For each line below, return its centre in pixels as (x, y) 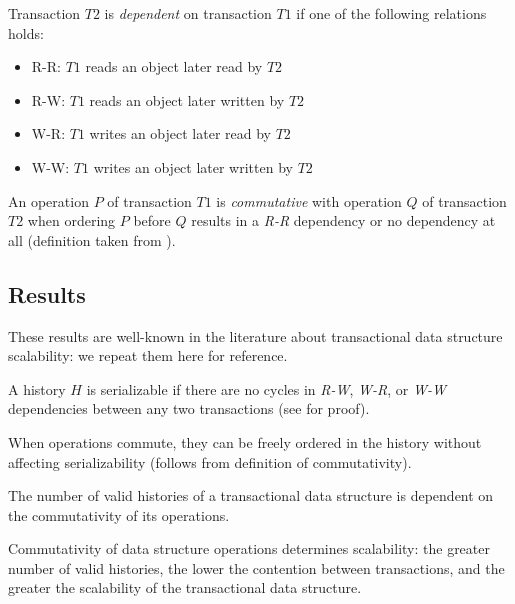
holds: (26, 32)
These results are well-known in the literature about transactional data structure (255, 335)
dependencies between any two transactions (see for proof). (189, 408)
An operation (48, 200)
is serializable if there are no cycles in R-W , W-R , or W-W (266, 388)
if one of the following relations (391, 13)
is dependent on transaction (188, 13)
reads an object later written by (187, 99)
